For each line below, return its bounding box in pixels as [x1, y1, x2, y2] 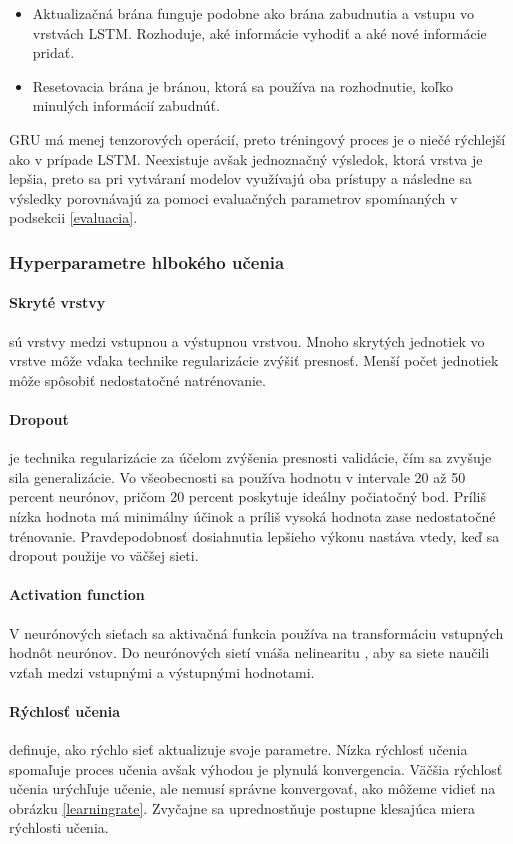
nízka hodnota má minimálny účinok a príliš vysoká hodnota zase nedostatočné [9, 505, 496, 526]
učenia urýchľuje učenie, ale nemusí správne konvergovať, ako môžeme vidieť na [9, 778, 496, 799]
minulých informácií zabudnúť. [32, 95, 220, 116]
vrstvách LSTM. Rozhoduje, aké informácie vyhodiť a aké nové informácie [32, 22, 487, 43]
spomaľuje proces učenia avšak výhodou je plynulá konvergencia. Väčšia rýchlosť [9, 758, 503, 779]
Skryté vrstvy [9, 292, 106, 313]
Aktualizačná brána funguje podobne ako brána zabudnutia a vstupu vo [32, 3, 475, 23]
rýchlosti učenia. [9, 817, 109, 838]
